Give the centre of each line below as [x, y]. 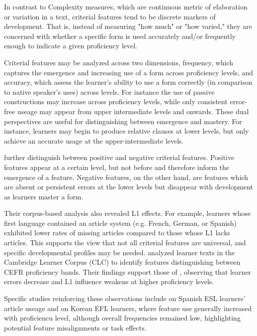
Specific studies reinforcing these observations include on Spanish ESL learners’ [125, 298]
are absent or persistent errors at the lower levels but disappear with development [129, 187]
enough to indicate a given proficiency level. [71, 46]
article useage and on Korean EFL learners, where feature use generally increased [128, 308]
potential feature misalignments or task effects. [75, 327]
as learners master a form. [44, 196]
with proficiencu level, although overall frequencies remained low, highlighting [122, 318]
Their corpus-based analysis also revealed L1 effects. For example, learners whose [128, 213]
